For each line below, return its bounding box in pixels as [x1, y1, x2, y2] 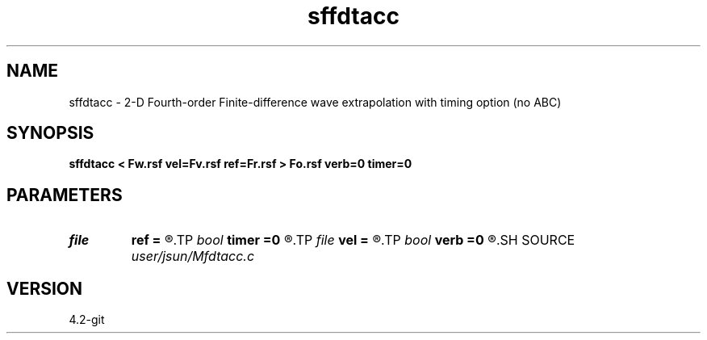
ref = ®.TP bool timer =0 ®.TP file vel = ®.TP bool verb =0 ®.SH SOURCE [131, 232, 575, 249]
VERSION [6, 278, 83, 299]
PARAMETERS [6, 184, 123, 205]
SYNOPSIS [6, 123, 94, 144]
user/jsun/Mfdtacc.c [131, 248, 255, 265]
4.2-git [69, 313, 105, 327]
